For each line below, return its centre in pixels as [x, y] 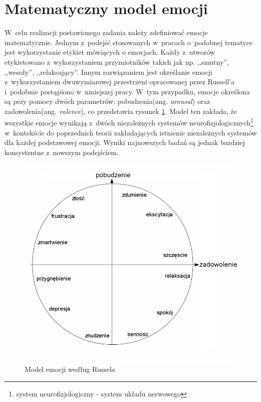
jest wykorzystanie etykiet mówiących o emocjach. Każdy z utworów [110, 52]
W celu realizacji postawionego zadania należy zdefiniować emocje [106, 32]
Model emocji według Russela [70, 369]
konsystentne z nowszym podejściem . [62, 152]
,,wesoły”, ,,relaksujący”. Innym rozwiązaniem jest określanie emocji [108, 72]
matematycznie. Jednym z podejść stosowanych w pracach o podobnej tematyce [129, 42]
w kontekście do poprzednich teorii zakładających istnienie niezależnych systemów [131, 132]
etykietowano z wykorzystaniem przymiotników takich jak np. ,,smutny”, [117, 61]
